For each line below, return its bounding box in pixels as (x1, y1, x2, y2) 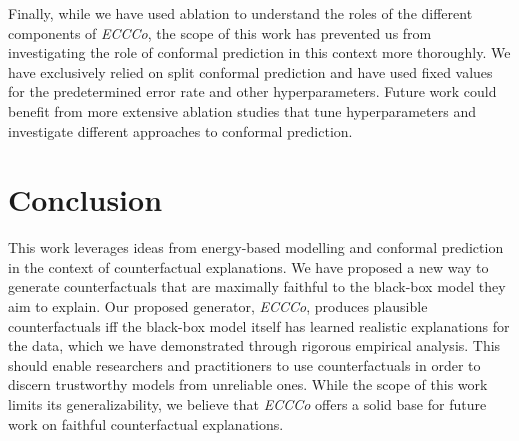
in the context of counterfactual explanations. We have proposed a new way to (8, 256, 489, 277)
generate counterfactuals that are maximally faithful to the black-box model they (8, 276, 506, 297)
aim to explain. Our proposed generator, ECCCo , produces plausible (8, 296, 428, 317)
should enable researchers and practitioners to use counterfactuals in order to (8, 354, 481, 375)
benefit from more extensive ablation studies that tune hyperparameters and (8, 100, 476, 121)
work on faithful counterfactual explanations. (8, 413, 284, 434)
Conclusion (8, 179, 163, 220)
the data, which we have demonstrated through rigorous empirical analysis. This (8, 335, 501, 356)
